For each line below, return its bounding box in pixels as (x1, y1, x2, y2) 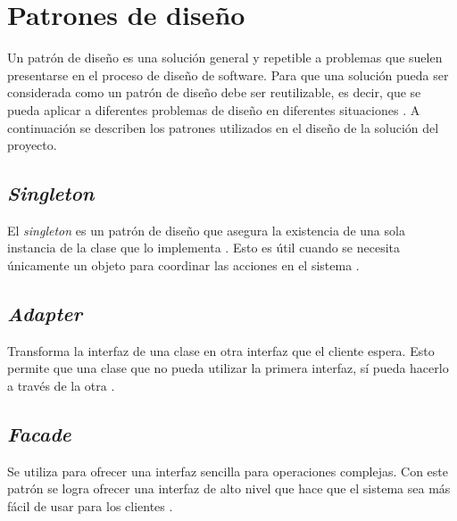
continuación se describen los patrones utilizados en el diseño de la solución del (7, 118, 439, 136)
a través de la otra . (7, 376, 115, 395)
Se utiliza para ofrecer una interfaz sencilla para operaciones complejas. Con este (7, 461, 449, 480)
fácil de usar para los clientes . (7, 497, 173, 516)
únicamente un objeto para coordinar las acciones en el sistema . (7, 256, 360, 275)
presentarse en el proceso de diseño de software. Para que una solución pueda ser (7, 65, 449, 84)
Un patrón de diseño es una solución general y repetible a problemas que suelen (7, 48, 443, 67)
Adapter (7, 300, 82, 327)
